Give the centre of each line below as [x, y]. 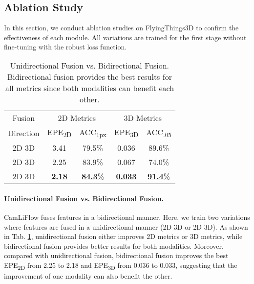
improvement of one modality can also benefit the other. [88, 276]
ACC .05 [159, 133]
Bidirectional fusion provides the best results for [90, 76]
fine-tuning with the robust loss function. [65, 47]
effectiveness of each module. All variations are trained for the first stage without [125, 37]
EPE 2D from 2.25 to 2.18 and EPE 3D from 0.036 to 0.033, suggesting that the [121, 265]
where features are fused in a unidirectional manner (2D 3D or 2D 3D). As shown [126, 226]
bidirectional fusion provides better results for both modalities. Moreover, [114, 246]
